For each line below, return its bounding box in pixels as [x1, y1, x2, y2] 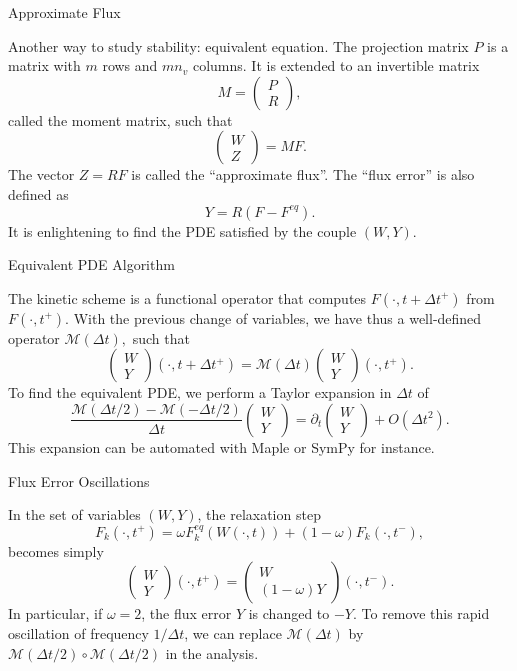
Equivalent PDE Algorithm [8, 254, 175, 275]
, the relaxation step [197, 504, 321, 525]
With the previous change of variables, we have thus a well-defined [73, 307, 482, 328]
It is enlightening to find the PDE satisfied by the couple [8, 220, 357, 241]
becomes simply [8, 540, 104, 561]
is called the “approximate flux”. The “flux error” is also [131, 164, 475, 185]
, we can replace [184, 622, 282, 643]
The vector [8, 164, 75, 185]
